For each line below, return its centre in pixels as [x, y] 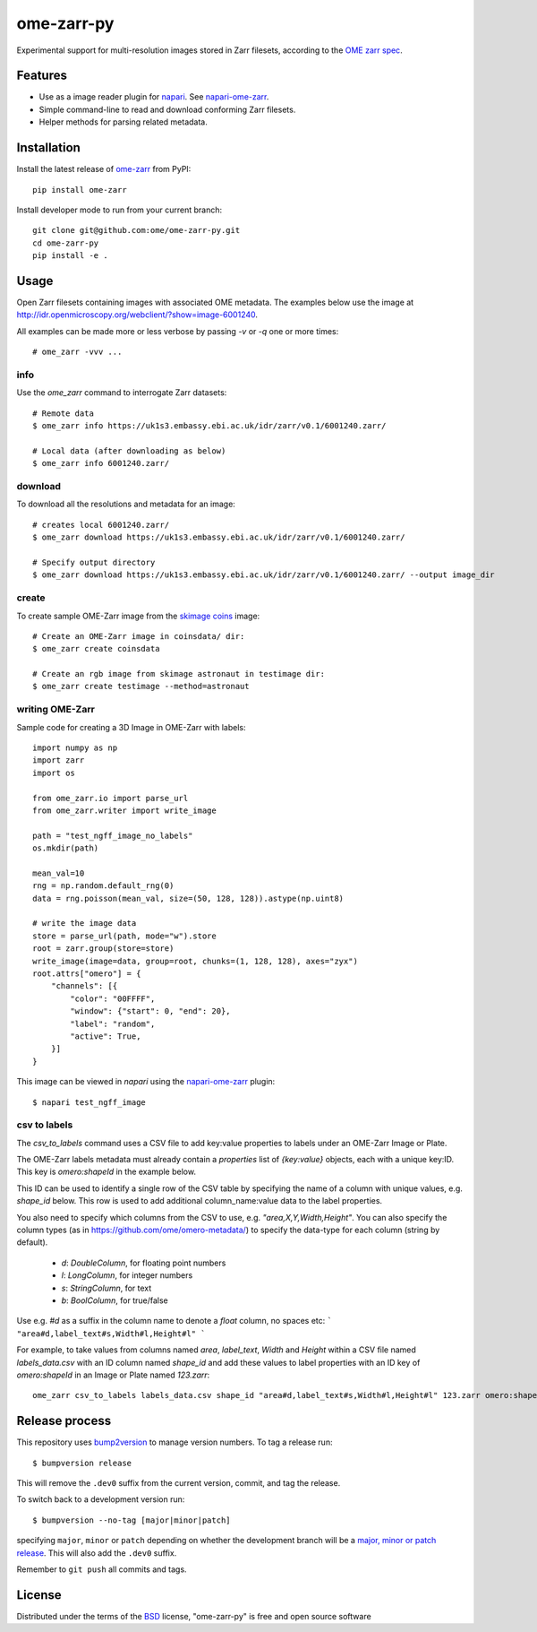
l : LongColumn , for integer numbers [127, 1275]
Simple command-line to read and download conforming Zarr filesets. [167, 109]
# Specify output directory [94, 562]
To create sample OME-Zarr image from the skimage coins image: [138, 616]
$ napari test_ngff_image [89, 1102]
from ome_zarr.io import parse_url [111, 798]
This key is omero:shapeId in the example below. [107, 1172]
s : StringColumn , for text [107, 1288]
